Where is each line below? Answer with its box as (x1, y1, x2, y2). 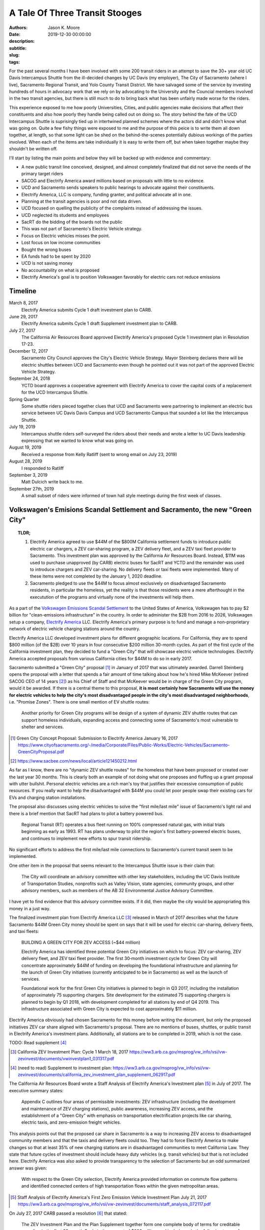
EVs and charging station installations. (9, 795, 86, 800)
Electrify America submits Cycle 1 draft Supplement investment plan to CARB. (21, 320, 178, 327)
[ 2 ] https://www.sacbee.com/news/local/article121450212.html (10, 758, 137, 764)
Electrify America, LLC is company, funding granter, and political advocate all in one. (21, 191, 192, 197)
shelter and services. (21, 724, 64, 730)
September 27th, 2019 (9, 486, 54, 492)
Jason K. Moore (48, 25, 80, 31)
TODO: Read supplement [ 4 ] (9, 1040, 67, 1045)
